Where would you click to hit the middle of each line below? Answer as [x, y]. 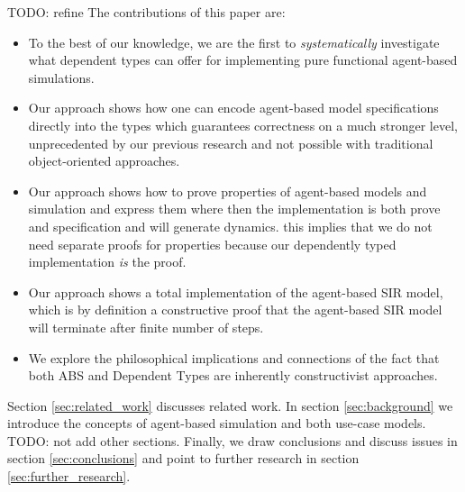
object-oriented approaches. [104, 161]
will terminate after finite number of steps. [146, 327]
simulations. [61, 77]
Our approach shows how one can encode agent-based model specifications [233, 108]
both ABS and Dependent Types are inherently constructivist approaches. [233, 375]
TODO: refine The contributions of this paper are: [146, 12]
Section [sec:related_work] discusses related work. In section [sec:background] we [230, 405]
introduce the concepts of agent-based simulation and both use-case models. [217, 423]
